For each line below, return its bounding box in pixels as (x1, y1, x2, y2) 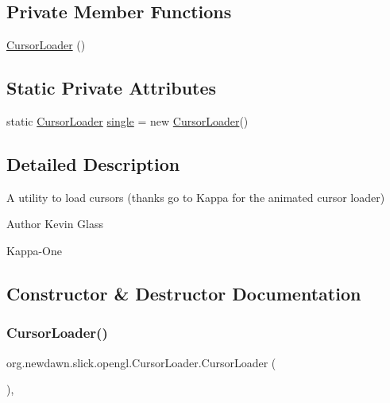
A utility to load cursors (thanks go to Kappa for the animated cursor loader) (6, 188, 385, 205)
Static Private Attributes (6, 76, 217, 100)
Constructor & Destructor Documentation (6, 281, 361, 305)
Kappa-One (6, 242, 63, 258)
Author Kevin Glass (6, 215, 104, 232)
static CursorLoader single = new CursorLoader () (6, 113, 249, 129)
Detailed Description (6, 151, 180, 176)
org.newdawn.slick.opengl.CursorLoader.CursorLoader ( (6, 354, 276, 370)
